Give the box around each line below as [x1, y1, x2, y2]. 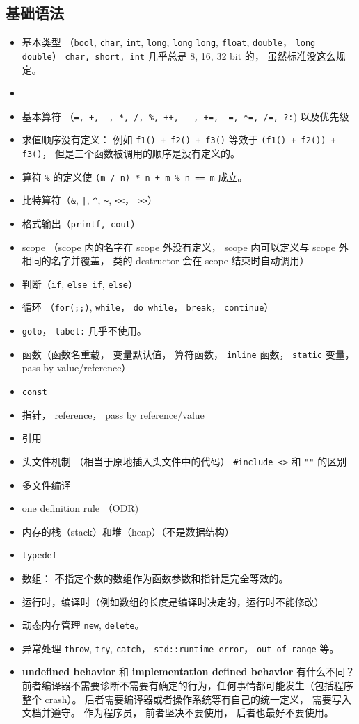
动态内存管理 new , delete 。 [22, 618, 145, 632]
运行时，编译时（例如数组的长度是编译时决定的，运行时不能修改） [22, 594, 324, 609]
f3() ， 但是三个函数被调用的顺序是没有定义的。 [22, 146, 241, 161]
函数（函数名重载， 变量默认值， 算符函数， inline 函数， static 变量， [22, 346, 355, 361]
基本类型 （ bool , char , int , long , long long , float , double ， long [22, 35, 316, 49]
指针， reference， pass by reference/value [22, 407, 205, 421]
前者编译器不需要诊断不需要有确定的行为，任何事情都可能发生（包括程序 [22, 678, 353, 693]
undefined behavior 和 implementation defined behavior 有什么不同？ [22, 664, 356, 679]
